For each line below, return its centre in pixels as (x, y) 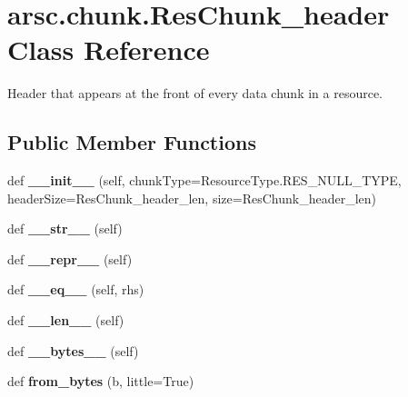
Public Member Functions (132, 142)
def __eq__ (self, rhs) (76, 289)
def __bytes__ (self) (73, 350)
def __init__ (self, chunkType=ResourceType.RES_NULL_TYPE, (204, 180)
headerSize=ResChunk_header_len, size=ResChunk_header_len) (192, 198)
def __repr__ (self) (70, 258)
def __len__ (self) (66, 320)
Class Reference (109, 50)
